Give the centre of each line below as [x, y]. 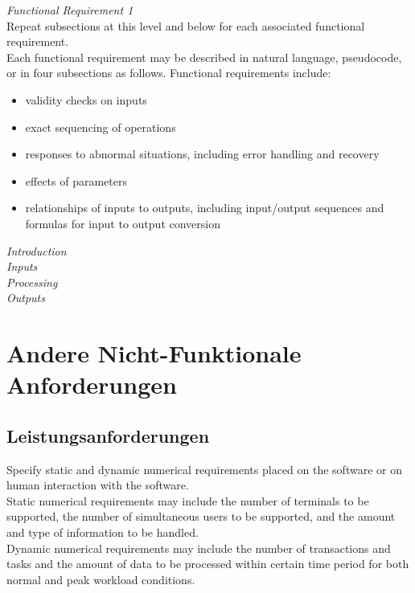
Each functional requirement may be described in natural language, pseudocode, [204, 57]
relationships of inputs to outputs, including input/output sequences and [205, 208]
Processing [32, 282]
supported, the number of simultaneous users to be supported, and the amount [201, 516]
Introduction [37, 250]
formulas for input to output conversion [123, 223]
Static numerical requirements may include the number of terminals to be [188, 500]
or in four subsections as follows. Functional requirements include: [169, 73]
